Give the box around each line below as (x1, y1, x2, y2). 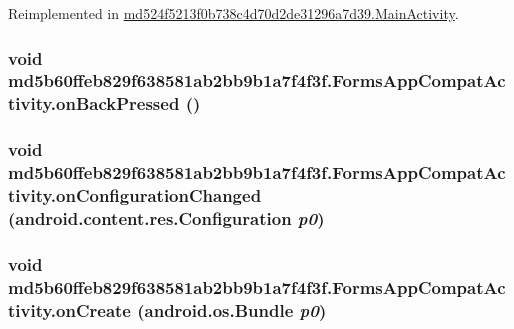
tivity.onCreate (8, 297, 131, 322)
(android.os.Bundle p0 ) (137, 297, 327, 322)
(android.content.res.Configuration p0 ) (8, 205, 325, 230)
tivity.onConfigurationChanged (8, 183, 262, 208)
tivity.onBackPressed (8, 91, 180, 116)
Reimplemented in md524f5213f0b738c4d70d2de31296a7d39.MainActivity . (8, 3, 459, 23)
